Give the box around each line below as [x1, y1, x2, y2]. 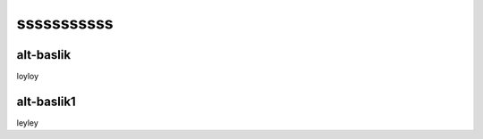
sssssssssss [16, 13, 114, 33]
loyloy [16, 71, 39, 82]
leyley [16, 117, 39, 128]
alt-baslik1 [16, 94, 76, 109]
